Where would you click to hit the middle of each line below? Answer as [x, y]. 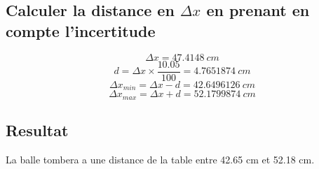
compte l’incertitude [81, 30]
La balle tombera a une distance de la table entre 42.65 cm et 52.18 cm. [160, 159]
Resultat [37, 130]
